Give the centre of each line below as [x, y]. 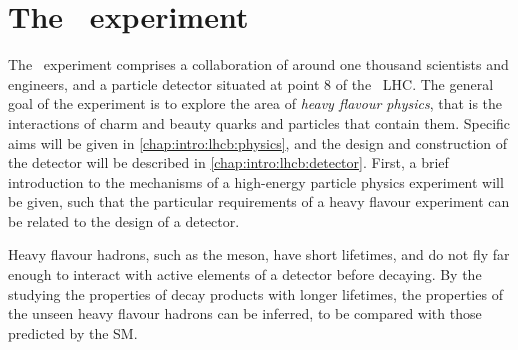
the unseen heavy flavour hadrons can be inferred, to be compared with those [245, 313]
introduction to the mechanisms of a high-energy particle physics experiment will [256, 181]
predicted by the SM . [73, 332]
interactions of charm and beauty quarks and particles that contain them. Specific [259, 122]
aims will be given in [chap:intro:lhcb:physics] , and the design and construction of [258, 142]
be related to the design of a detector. [124, 220]
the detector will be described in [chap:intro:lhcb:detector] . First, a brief [228, 162]
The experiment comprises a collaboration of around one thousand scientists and [258, 64]
